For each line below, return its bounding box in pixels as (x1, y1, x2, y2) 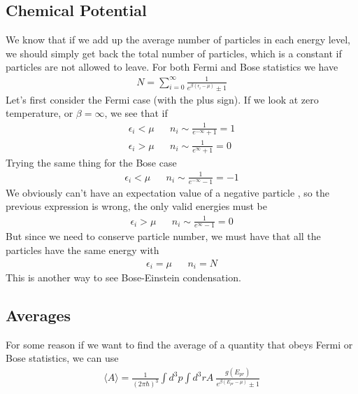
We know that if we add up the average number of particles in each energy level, (6, 32, 350, 47)
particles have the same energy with (6, 242, 159, 257)
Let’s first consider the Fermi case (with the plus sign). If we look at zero (6, 92, 319, 106)
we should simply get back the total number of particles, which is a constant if (6, 45, 342, 60)
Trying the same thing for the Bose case (6, 155, 177, 169)
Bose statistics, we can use (6, 351, 119, 365)
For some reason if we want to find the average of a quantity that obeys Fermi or (6, 337, 353, 351)
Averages (6, 304, 71, 326)
